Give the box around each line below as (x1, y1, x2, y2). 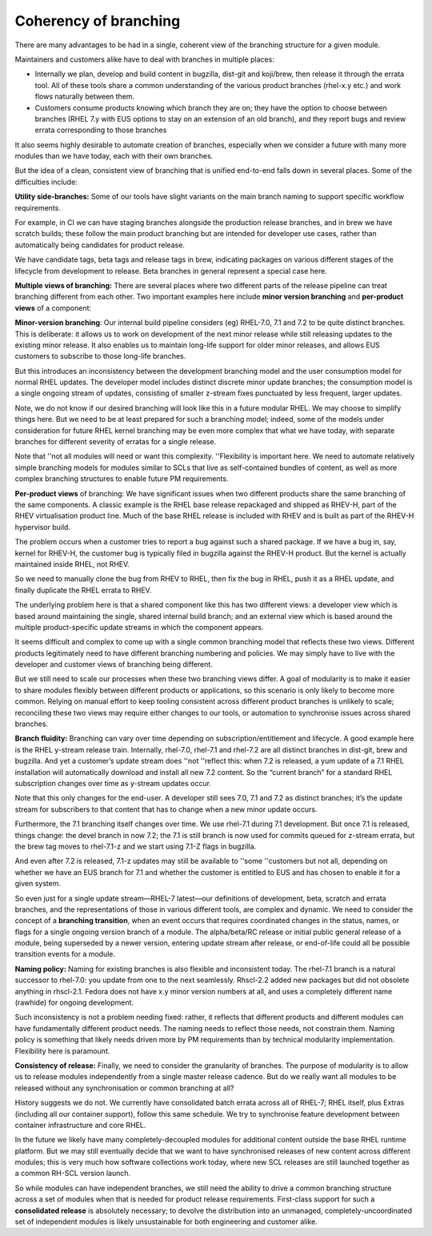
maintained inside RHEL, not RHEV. (14, 559, 130, 568)
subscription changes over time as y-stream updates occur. (14, 778, 212, 788)
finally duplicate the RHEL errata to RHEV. (14, 585, 152, 595)
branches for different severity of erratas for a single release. (14, 437, 216, 447)
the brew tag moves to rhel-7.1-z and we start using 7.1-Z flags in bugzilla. (14, 841, 257, 851)
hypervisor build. (14, 522, 71, 532)
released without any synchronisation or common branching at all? (14, 1083, 234, 1093)
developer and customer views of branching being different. (14, 660, 214, 669)
